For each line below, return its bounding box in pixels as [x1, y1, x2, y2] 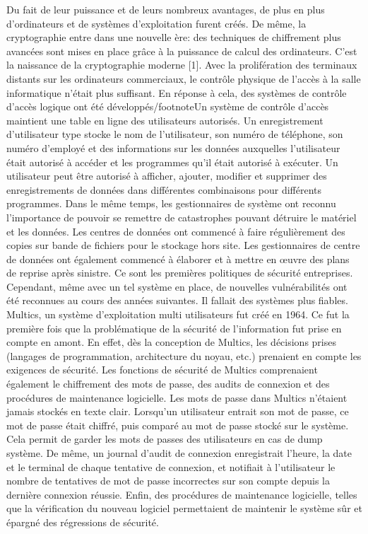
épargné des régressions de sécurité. [6, 514, 159, 529]
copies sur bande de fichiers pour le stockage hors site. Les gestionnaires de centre [6, 238, 360, 253]
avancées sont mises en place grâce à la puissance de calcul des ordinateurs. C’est [6, 43, 357, 58]
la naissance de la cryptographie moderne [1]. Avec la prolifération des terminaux [6, 57, 357, 72]
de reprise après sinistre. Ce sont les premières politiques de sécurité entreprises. [6, 265, 353, 280]
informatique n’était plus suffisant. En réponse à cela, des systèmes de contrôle [6, 85, 347, 100]
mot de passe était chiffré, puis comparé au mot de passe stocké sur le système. [6, 417, 349, 432]
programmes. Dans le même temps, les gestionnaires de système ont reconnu [6, 196, 336, 211]
